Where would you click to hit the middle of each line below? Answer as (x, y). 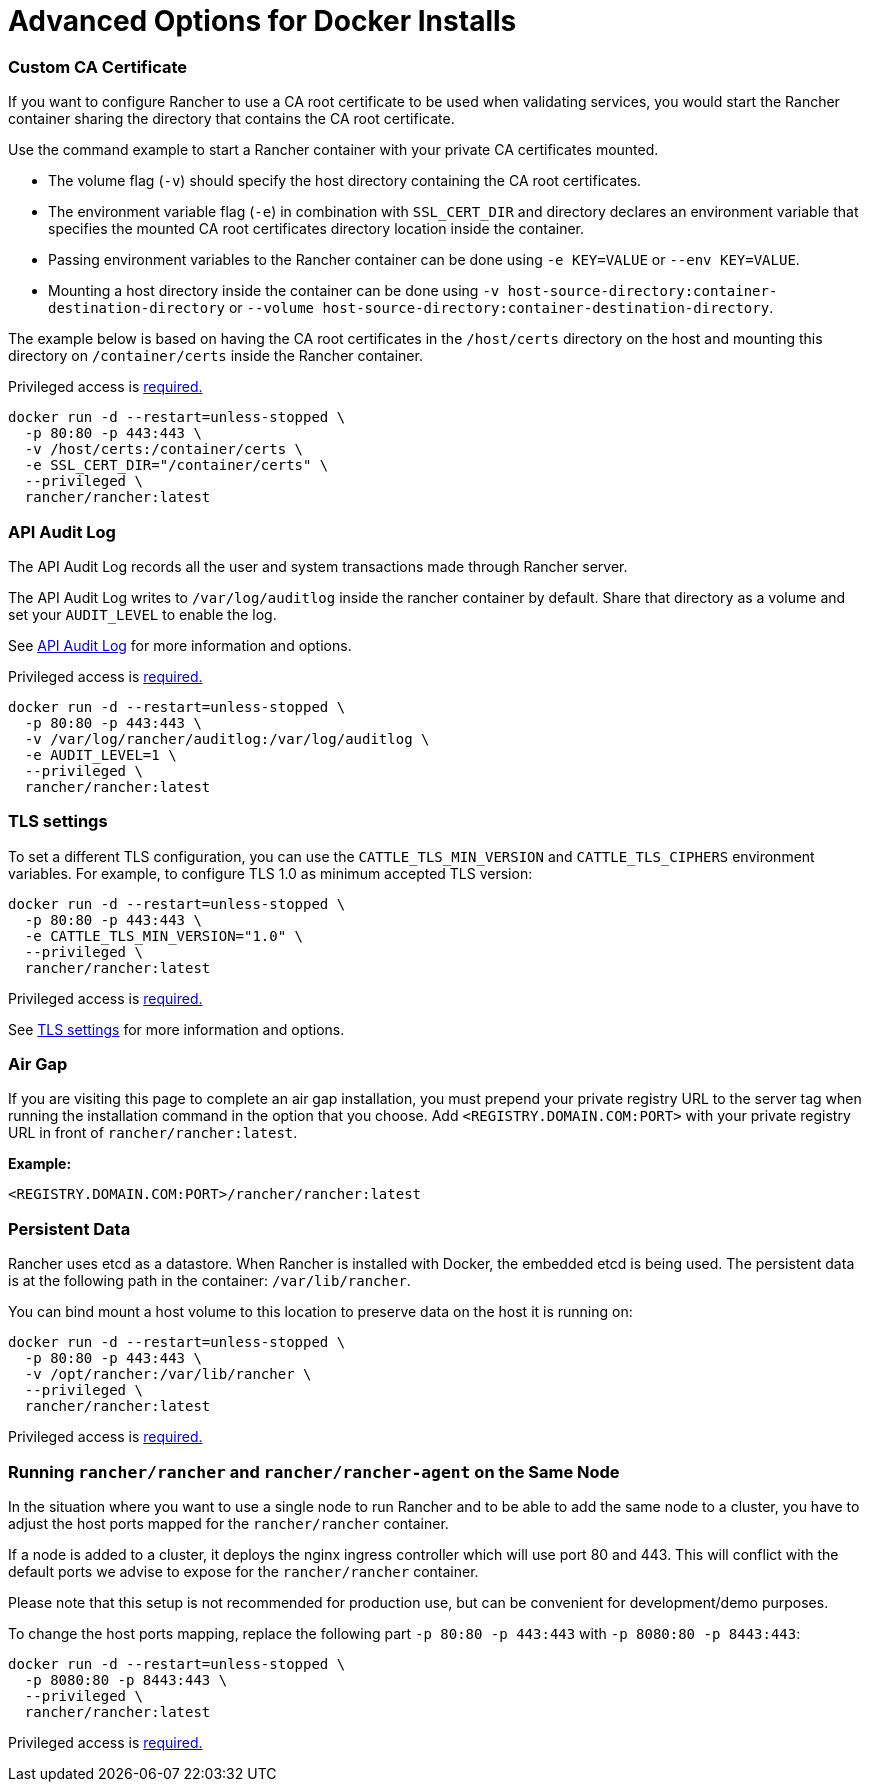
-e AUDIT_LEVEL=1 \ (100, 754)
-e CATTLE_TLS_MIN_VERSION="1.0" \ (164, 935)
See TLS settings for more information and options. (176, 1029)
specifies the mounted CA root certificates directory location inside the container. (316, 229)
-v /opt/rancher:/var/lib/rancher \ (168, 1374)
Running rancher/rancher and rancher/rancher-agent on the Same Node (314, 1471)
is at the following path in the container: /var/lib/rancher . (209, 1281)
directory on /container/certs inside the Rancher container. (215, 356)
